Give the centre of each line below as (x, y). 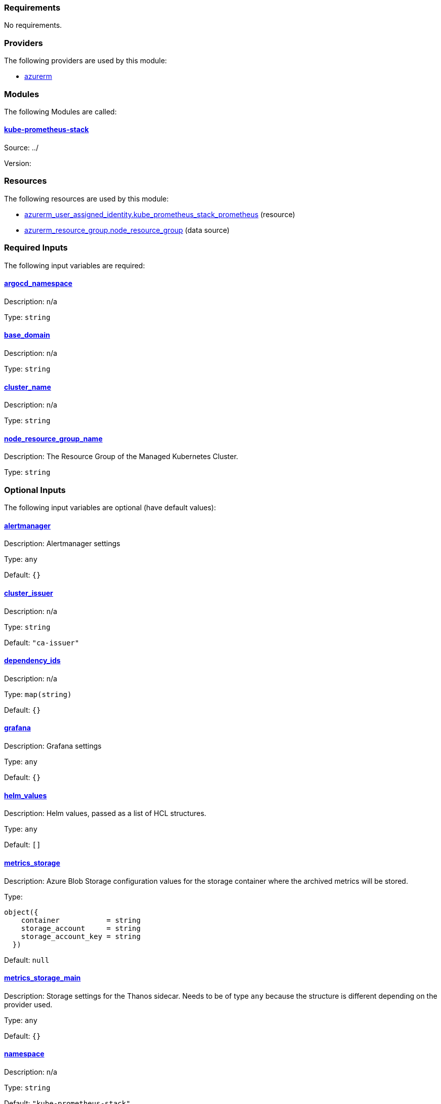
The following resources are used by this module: (87, 198)
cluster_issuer (29, 593)
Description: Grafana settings (53, 746)
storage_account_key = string (81, 936)
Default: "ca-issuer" (42, 642)
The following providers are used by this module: (86, 61)
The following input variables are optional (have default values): (110, 508)
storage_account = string (81, 928)
